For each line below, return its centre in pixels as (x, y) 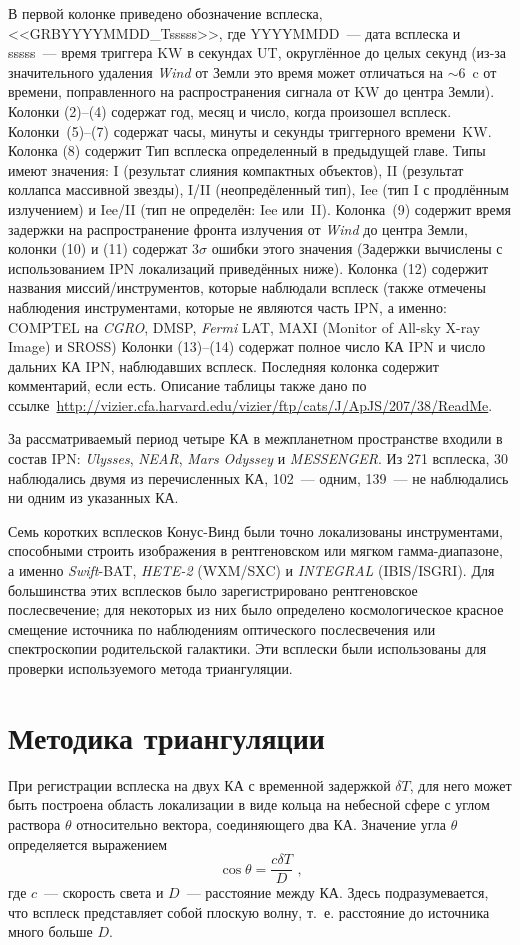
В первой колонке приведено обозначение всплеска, (165, 13)
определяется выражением (88, 843)
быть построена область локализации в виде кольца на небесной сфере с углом (249, 804)
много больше (50, 931)
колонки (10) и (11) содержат (98, 248)
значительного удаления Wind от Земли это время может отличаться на (225, 71)
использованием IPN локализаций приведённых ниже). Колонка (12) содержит (248, 267)
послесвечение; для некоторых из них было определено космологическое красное (256, 609)
